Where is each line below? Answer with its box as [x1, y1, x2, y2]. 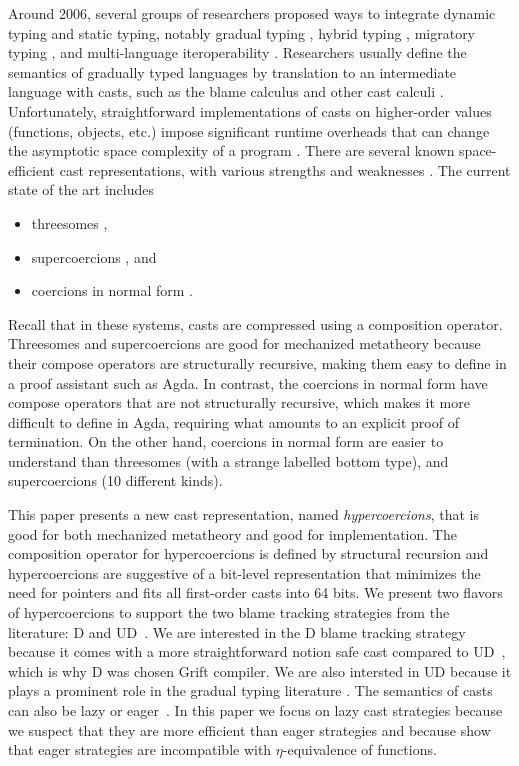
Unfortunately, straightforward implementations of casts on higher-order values [8, 100, 492, 121]
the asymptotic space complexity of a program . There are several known [8, 140, 455, 161]
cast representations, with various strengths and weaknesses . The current [59, 159, 511, 180]
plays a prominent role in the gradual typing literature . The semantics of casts [8, 680, 493, 701]
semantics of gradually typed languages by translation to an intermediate [8, 61, 457, 82]
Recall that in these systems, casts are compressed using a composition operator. [8, 313, 503, 334]
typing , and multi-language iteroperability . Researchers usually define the [8, 42, 467, 63]
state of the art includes [8, 179, 155, 200]
